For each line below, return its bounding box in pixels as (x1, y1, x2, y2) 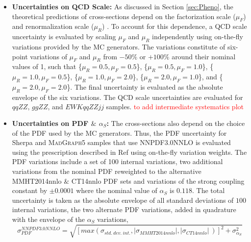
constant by (12, 185, 48, 195)
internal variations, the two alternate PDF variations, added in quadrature (12, 204, 236, 215)
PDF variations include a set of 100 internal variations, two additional (12, 156, 223, 167)
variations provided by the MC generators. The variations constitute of (12, 41, 226, 51)
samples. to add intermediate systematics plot (106, 101, 244, 112)
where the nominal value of (76, 185, 157, 195)
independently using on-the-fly (152, 31, 244, 42)
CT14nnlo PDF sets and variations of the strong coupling (71, 175, 245, 186)
